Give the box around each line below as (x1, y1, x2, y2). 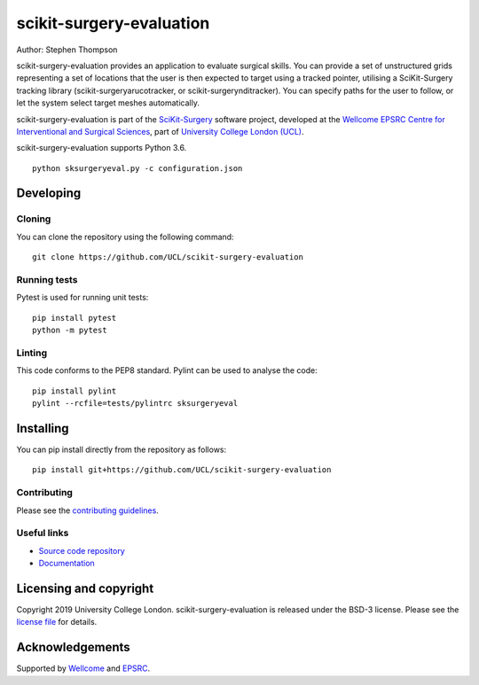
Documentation (38, 558, 95, 569)
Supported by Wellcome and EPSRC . (16, 663, 151, 673)
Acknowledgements (16, 640, 130, 655)
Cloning (16, 213, 51, 225)
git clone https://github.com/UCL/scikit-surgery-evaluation (32, 253, 303, 262)
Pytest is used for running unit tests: (16, 292, 149, 303)
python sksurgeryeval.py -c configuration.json (32, 163, 243, 173)
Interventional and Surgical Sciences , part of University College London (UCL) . (16, 126, 305, 136)
